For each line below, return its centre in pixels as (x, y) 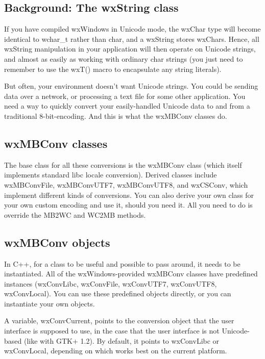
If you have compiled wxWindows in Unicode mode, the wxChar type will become (132, 29)
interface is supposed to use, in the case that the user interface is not (112, 331)
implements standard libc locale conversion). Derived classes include (111, 175)
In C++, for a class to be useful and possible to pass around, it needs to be (122, 263)
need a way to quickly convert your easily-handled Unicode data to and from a (127, 106)
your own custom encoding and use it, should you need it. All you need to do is (128, 205)
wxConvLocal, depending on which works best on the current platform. (116, 351)
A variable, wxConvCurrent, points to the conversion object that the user (119, 320)
